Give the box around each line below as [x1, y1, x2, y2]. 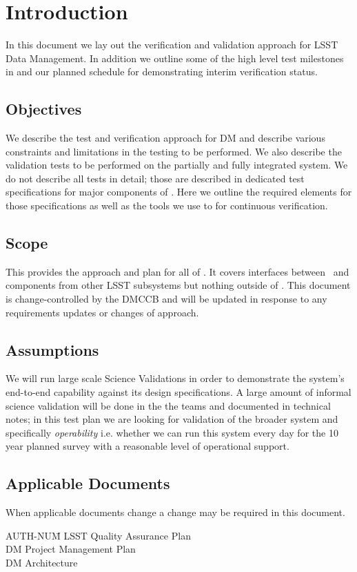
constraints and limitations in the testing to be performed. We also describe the [6, 144, 342, 158]
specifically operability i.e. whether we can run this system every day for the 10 [6, 425, 338, 439]
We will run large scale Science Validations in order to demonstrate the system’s [6, 371, 345, 385]
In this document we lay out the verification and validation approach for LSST [6, 37, 338, 52]
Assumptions [6, 339, 99, 360]
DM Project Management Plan [6, 542, 136, 556]
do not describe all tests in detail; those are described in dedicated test [6, 171, 305, 185]
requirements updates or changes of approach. [6, 305, 199, 319]
